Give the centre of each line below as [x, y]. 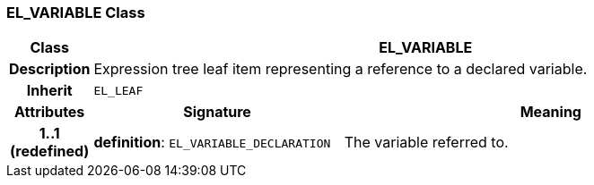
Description [50, 69]
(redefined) [50, 151]
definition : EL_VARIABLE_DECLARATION [212, 143]
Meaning [550, 112]
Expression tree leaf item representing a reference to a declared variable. [341, 69]
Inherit [49, 91]
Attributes [50, 112]
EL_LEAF [118, 90]
